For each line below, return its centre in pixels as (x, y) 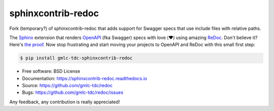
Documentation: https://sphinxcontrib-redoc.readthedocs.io (84, 78)
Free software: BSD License (51, 71)
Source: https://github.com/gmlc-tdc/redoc (67, 86)
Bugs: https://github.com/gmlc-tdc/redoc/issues (73, 92)
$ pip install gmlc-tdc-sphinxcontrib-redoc (76, 58)
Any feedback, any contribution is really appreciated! (65, 102)
